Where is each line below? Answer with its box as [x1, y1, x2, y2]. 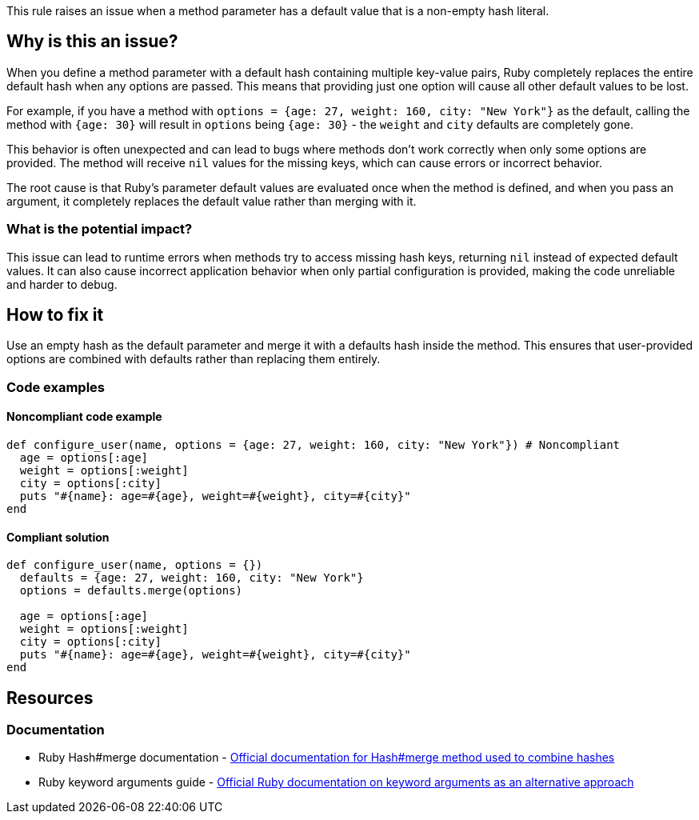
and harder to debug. [6, 277, 118, 291]
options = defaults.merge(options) [19, 584, 243, 598]
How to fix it [6, 305, 104, 326]
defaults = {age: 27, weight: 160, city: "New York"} [19, 571, 364, 585]
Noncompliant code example [6, 410, 162, 424]
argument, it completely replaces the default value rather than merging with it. [6, 194, 417, 208]
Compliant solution [6, 530, 110, 544]
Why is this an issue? [6, 31, 178, 52]
